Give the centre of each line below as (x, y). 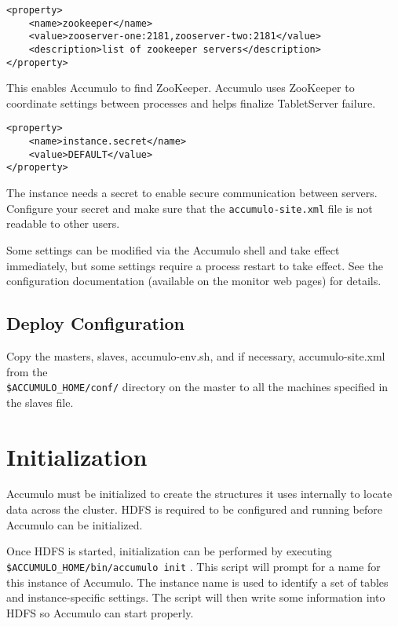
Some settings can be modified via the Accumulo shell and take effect (173, 249)
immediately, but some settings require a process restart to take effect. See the (195, 265)
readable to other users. (63, 223)
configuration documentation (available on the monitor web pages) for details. (194, 281)
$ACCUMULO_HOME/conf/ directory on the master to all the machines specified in (197, 387)
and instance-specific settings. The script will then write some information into (196, 597)
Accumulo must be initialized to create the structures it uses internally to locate (199, 494)
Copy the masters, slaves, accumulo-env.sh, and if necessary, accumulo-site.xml (196, 355)
